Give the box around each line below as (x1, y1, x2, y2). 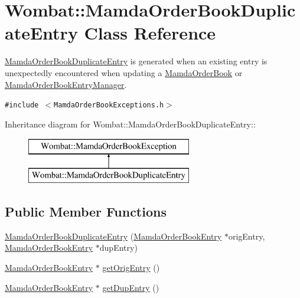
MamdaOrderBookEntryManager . (5, 78, 127, 90)
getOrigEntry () (102, 261, 160, 273)
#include (5, 101, 39, 110)
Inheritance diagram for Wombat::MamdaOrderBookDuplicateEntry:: (5, 117, 256, 130)
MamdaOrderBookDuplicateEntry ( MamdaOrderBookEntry (5, 230, 222, 242)
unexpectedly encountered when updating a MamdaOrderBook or (5, 66, 243, 78)
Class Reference (84, 21, 216, 45)
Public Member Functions (5, 202, 167, 220)
